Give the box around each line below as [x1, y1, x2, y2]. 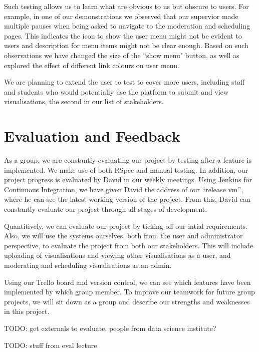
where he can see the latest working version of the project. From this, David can [4, 194, 250, 204]
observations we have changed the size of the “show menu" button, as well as [4, 50, 239, 60]
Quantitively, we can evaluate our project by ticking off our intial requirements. [4, 220, 248, 231]
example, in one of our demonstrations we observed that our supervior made [4, 11, 238, 21]
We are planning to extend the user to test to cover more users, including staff [4, 77, 245, 87]
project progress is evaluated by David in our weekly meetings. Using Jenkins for [4, 174, 252, 185]
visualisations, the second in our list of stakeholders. [4, 96, 164, 107]
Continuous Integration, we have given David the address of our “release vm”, [4, 184, 243, 194]
